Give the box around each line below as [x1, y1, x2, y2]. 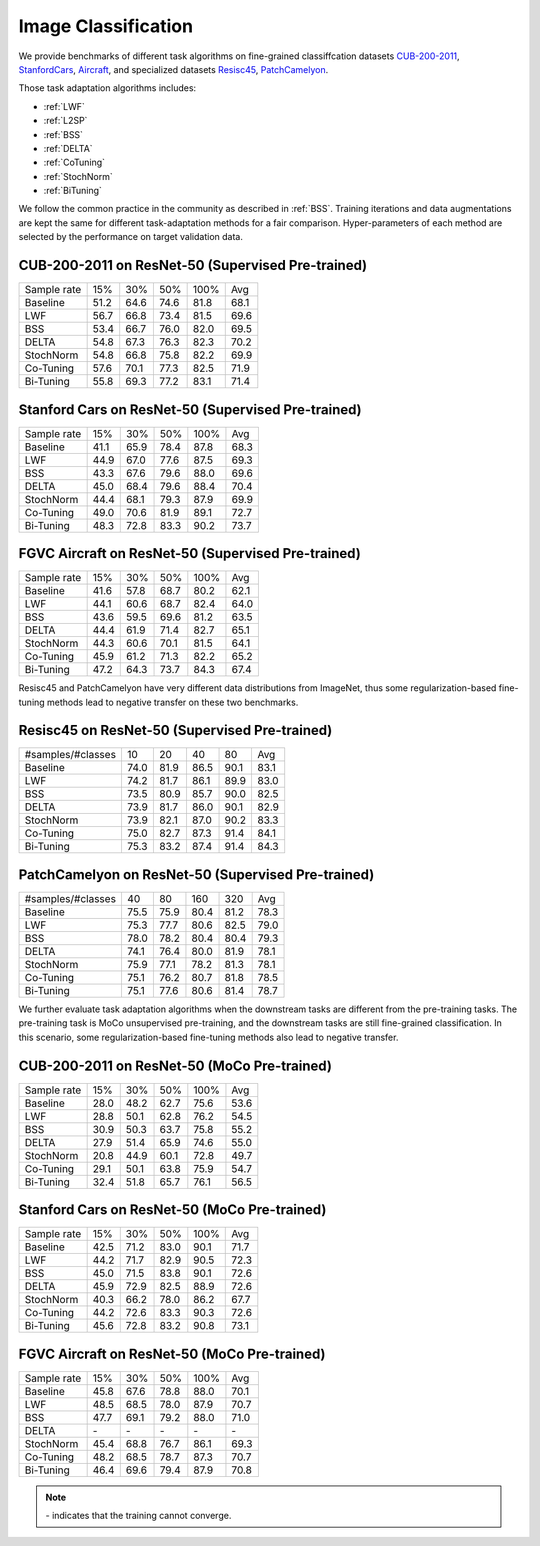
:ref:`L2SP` [43, 115, 88, 127]
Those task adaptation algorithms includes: [18, 82, 197, 94]
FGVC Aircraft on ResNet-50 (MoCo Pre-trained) [18, 1345, 326, 1362]
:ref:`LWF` [43, 100, 85, 112]
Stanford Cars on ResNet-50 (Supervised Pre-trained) [18, 401, 362, 418]
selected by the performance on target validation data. [18, 231, 244, 243]
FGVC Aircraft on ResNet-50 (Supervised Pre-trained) [18, 545, 362, 562]
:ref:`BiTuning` [43, 185, 102, 197]
